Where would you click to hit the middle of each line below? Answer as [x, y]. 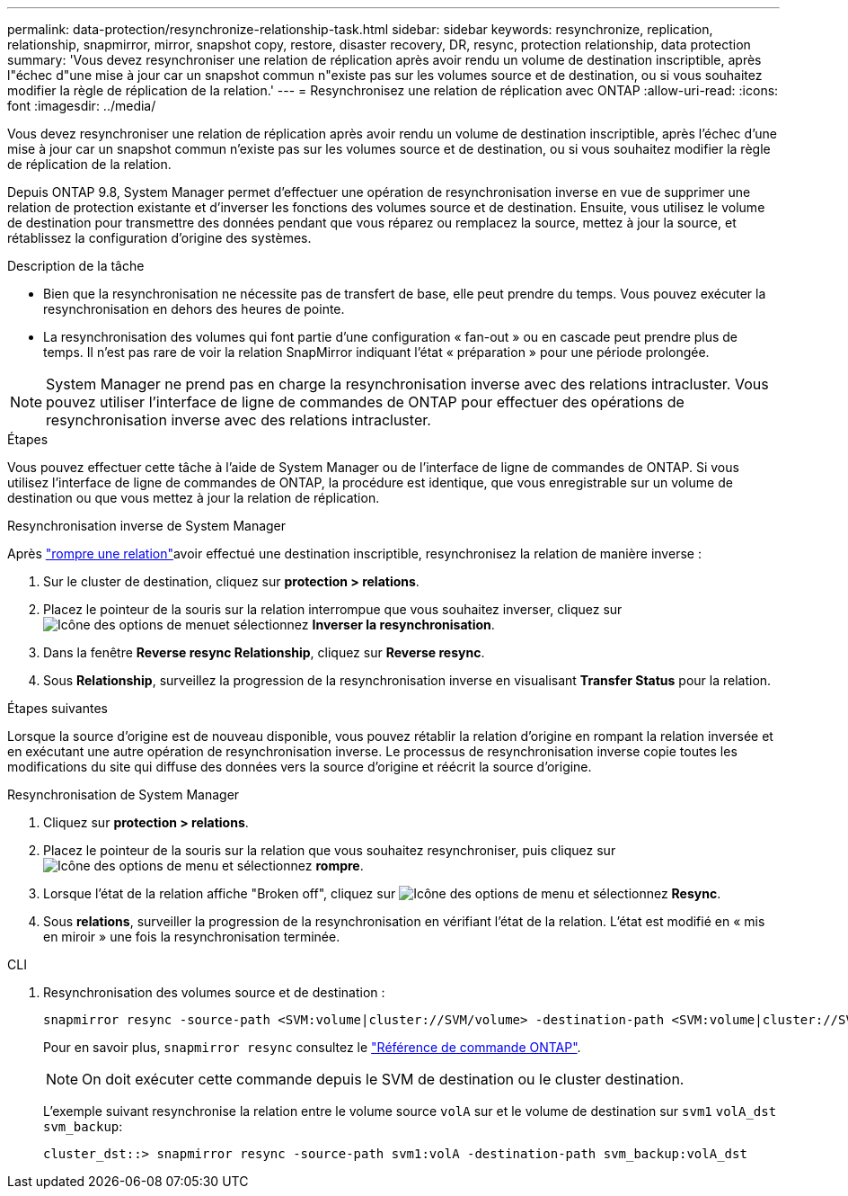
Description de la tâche [76, 266]
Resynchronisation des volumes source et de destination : [214, 992]
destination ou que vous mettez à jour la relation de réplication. [194, 498]
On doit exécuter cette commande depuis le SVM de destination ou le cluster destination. [383, 1079]
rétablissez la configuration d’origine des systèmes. [159, 238]
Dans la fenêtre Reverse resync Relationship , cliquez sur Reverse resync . [264, 652]
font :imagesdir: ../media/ [82, 106]
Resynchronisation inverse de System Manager [147, 526]
